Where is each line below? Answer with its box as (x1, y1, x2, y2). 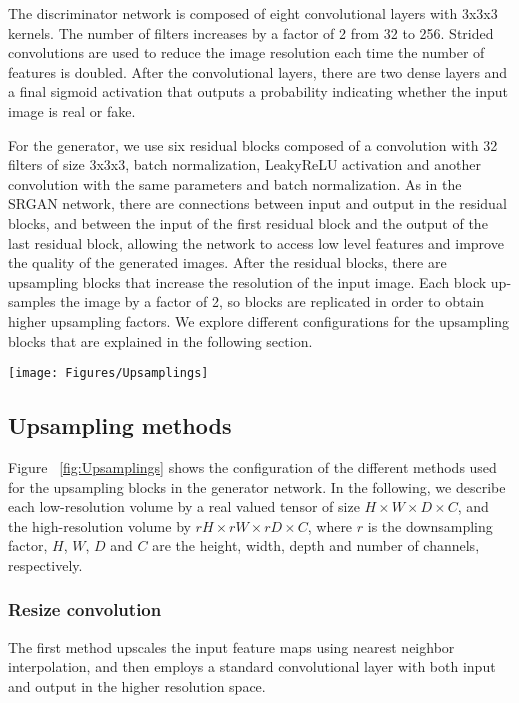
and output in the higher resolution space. (8, 675, 266, 696)
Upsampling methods (8, 410, 232, 441)
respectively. (8, 554, 83, 575)
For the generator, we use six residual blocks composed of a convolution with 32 (8, 134, 498, 155)
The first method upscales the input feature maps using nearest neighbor (8, 636, 455, 657)
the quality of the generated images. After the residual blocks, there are (8, 252, 447, 273)
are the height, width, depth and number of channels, (152, 535, 480, 556)
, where (307, 515, 353, 536)
